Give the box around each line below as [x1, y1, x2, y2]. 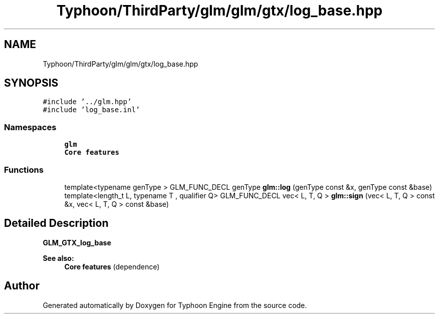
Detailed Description [4, 217, 109, 230]
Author [4, 279, 40, 292]
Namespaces [4, 122, 57, 132]
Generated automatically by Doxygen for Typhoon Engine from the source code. [43, 300, 307, 309]
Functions [4, 164, 44, 175]
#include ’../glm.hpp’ [43, 98, 132, 106]
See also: [43, 253, 74, 262]
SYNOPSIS [4, 77, 59, 90]
